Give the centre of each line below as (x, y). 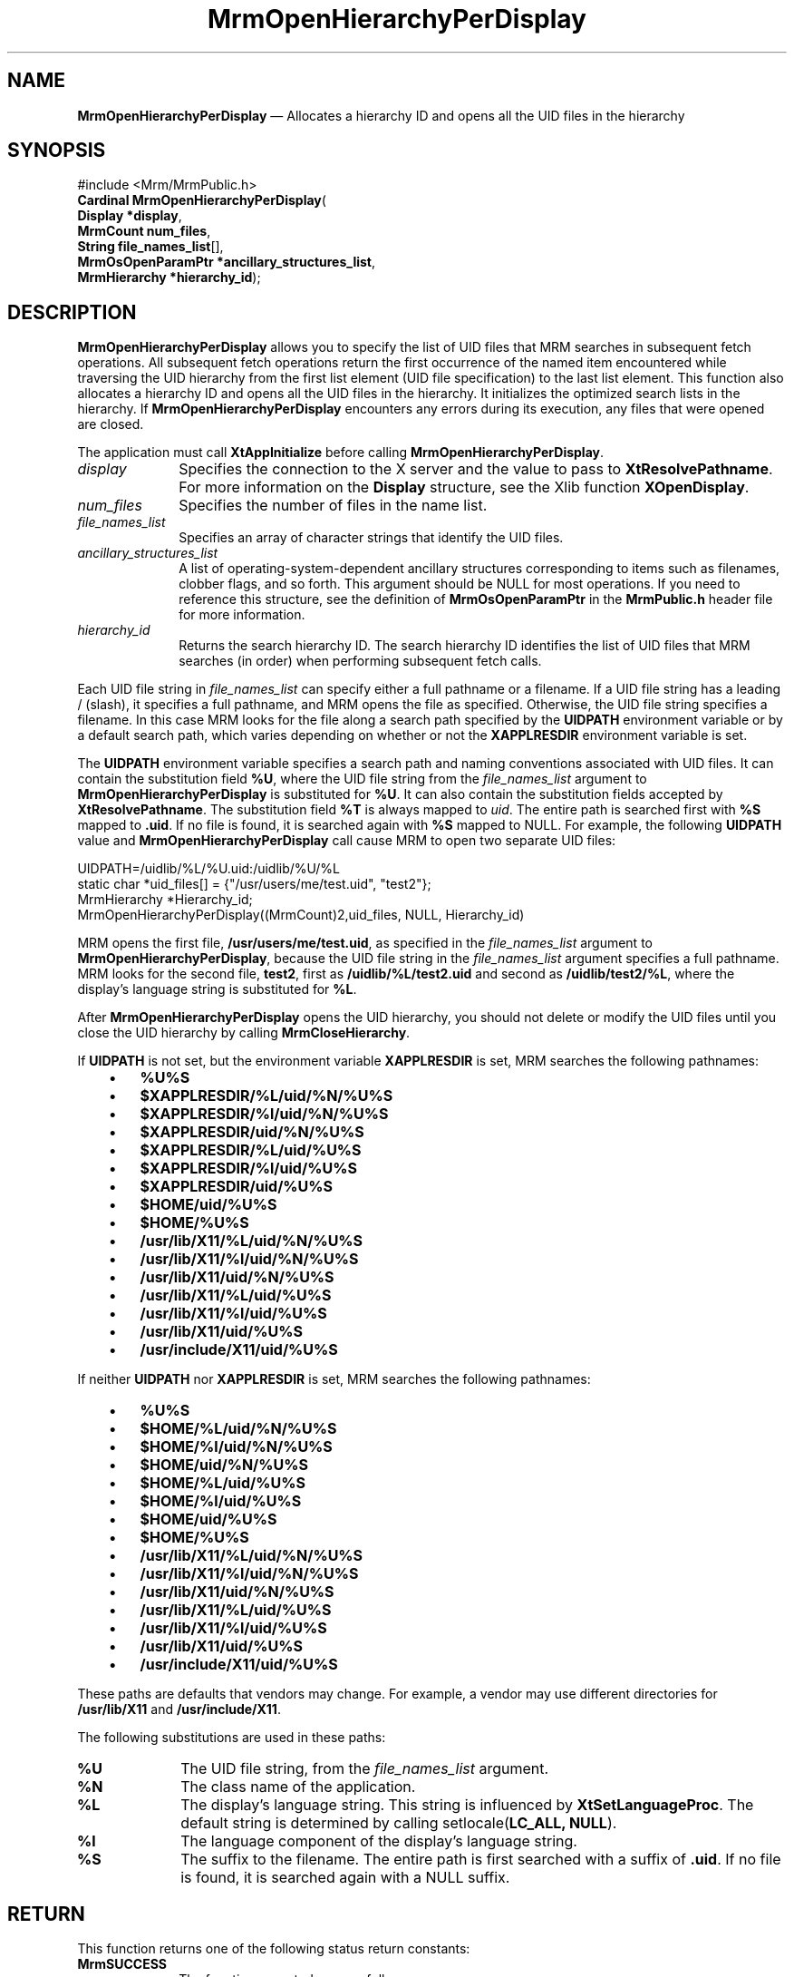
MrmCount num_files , (144, 231)
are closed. (111, 424)
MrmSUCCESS (122, 1964)
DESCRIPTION (72, 312)
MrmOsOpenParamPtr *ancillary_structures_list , (227, 262)
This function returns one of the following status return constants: (274, 1949)
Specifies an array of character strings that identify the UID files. (371, 538)
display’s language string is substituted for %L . (217, 989)
